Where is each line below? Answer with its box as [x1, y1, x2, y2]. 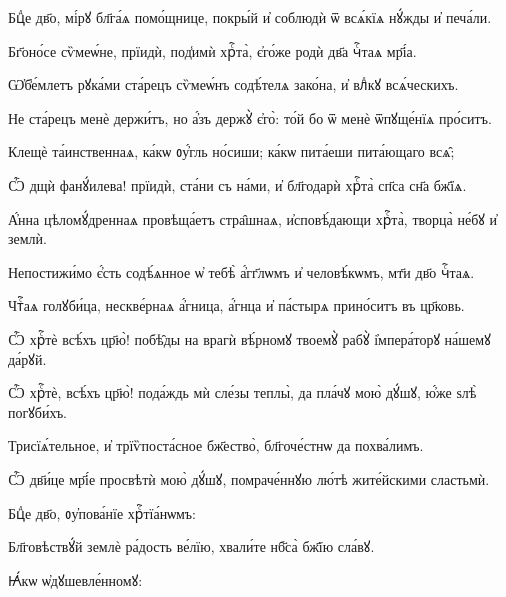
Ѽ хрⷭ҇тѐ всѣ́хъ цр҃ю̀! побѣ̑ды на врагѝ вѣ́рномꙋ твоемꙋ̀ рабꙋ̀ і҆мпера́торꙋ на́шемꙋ [8, 328, 491, 349]
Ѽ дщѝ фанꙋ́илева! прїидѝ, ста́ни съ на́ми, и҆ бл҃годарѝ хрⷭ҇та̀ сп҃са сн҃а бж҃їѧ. [8, 174, 467, 195]
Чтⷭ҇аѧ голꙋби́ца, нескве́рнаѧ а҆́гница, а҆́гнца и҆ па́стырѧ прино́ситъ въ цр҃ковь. [8, 295, 465, 316]
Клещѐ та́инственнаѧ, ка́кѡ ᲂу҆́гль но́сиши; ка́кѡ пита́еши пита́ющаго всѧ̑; [8, 141, 455, 162]
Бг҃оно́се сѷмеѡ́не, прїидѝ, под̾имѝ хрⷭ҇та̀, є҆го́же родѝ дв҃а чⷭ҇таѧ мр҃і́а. [8, 40, 417, 61]
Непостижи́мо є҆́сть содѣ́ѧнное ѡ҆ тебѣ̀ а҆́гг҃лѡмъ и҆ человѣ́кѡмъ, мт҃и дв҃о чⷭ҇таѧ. [8, 261, 475, 282]
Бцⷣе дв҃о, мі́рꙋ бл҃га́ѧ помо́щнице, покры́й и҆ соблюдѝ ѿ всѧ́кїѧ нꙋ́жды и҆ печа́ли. [8, 7, 492, 27]
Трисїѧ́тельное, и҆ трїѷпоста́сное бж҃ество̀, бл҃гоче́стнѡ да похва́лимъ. [8, 435, 424, 456]
